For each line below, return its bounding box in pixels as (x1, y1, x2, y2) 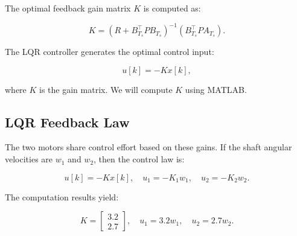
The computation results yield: (5, 190, 119, 203)
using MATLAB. (185, 83, 247, 95)
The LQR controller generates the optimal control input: (5, 45, 214, 58)
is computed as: (143, 2, 201, 14)
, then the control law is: (94, 153, 185, 165)
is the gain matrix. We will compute (39, 83, 173, 95)
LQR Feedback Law (5, 112, 130, 131)
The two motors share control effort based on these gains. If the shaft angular (5, 141, 292, 153)
